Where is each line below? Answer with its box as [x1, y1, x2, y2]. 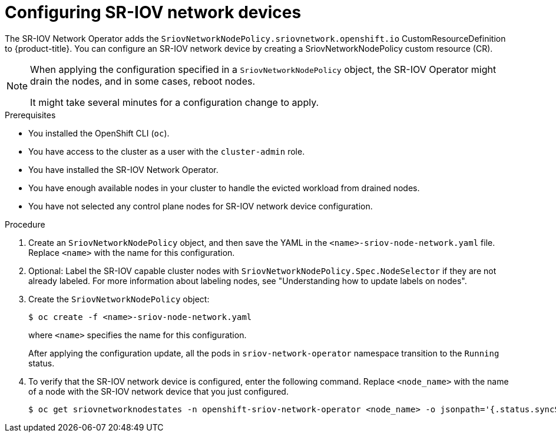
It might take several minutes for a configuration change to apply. [30, 96, 319, 108]
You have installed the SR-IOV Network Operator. [28, 164, 219, 175]
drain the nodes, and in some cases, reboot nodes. [30, 75, 256, 87]
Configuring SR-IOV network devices [5, 2, 302, 22]
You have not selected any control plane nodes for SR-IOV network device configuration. [28, 201, 373, 211]
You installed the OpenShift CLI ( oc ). [28, 128, 170, 138]
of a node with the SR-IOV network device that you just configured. [28, 386, 289, 396]
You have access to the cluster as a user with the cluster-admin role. [28, 146, 305, 156]
